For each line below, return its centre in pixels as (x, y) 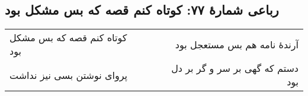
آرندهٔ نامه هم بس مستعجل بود (237, 44)
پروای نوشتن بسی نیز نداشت (69, 75)
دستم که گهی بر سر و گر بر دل (235, 68)
